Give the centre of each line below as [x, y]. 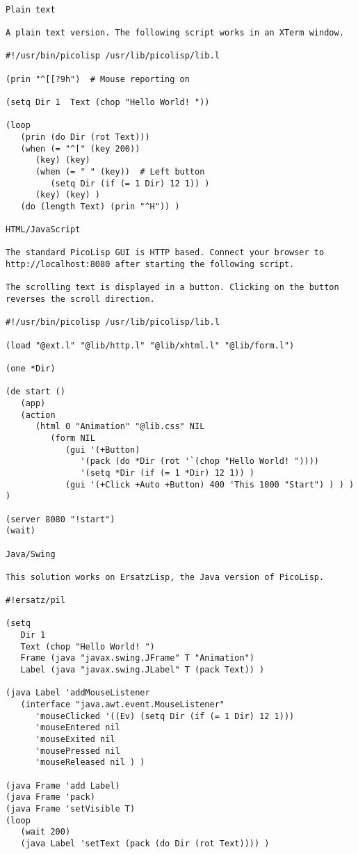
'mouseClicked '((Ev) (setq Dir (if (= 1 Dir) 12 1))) [165, 716]
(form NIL [73, 438]
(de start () [35, 392]
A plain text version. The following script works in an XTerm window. [175, 32]
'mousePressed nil [78, 751]
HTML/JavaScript [43, 230]
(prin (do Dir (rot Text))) [85, 137]
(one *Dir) [31, 369]
